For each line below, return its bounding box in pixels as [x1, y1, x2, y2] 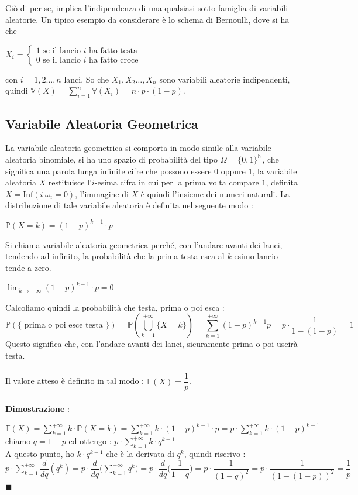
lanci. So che [64, 73, 109, 85]
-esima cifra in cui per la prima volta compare [94, 176, 259, 188]
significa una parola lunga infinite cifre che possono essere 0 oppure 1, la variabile [5, 164, 297, 177]
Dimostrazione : [5, 402, 70, 414]
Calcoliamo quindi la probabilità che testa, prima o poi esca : [5, 301, 225, 313]
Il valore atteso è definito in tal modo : [5, 374, 144, 387]
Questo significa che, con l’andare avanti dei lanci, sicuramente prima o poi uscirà [5, 338, 298, 350]
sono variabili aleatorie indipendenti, [159, 73, 290, 85]
